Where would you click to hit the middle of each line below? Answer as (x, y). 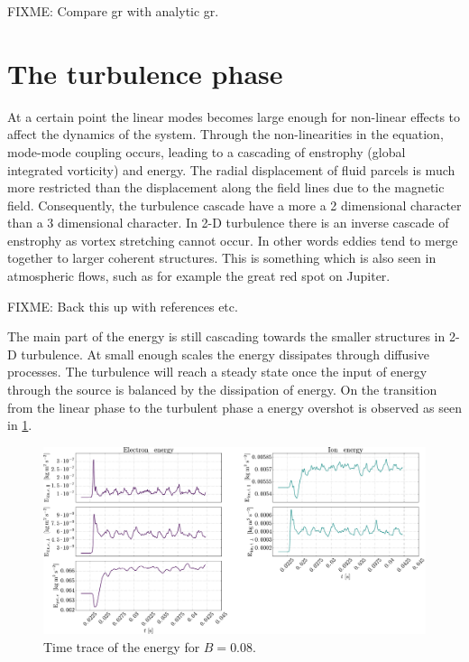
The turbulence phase (145, 73)
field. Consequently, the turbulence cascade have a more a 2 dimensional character (234, 205)
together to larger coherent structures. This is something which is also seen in (222, 258)
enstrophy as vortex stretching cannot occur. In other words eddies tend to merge (233, 240)
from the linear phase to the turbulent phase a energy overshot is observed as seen (234, 407)
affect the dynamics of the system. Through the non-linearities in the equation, (225, 134)
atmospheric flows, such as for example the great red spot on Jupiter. (199, 276)
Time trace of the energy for (122, 646)
